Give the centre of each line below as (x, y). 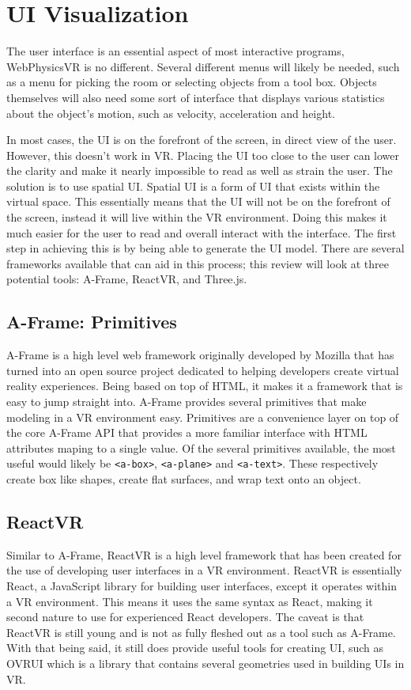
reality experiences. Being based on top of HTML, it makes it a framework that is (205, 386)
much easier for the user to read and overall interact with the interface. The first (202, 232)
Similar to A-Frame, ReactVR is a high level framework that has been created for (204, 554)
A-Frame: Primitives (92, 322)
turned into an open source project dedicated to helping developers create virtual (203, 370)
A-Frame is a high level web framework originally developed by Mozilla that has (200, 355)
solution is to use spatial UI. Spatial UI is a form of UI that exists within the (193, 186)
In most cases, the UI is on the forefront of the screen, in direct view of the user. (202, 140)
